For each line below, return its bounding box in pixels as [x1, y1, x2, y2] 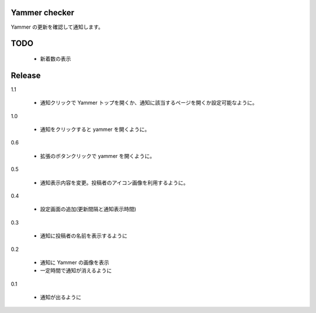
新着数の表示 [40, 55, 71, 62]
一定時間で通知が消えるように [40, 267, 112, 274]
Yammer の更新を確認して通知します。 [11, 23, 104, 30]
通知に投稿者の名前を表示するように [40, 232, 128, 239]
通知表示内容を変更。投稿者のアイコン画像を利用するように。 [40, 179, 189, 186]
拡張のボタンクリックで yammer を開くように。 [40, 152, 155, 159]
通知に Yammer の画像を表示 [40, 259, 109, 266]
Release [11, 70, 41, 80]
